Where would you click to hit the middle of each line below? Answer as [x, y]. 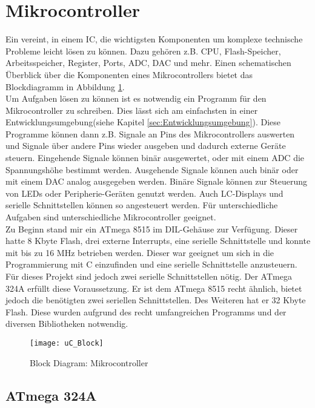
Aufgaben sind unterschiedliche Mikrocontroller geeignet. [111, 217]
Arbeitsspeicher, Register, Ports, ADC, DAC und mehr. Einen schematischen [148, 63]
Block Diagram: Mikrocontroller [89, 362]
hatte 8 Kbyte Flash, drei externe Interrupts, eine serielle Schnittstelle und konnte [158, 241]
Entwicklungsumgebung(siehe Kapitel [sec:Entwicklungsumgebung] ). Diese [143, 122]
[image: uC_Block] [67, 343]
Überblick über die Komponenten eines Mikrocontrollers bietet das [129, 74]
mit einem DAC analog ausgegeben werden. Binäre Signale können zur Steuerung [157, 181]
